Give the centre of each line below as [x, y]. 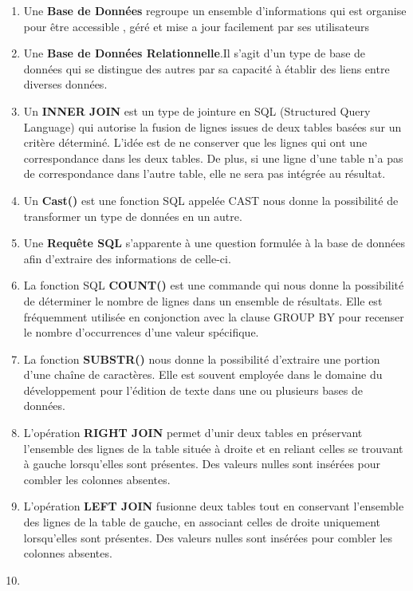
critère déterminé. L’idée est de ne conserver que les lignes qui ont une [195, 142]
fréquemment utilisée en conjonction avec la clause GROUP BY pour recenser [214, 316]
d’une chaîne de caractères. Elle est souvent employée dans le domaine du [203, 374]
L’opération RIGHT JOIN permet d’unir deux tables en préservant [193, 433]
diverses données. [65, 84]
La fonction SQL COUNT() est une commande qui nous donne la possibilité [214, 285]
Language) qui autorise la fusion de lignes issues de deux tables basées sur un [212, 126]
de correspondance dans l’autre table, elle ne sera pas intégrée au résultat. [205, 173]
